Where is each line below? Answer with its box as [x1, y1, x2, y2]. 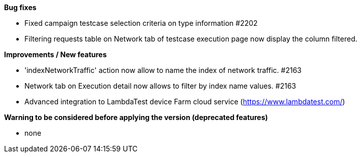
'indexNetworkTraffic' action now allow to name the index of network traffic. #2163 [24, 66, 302, 74]
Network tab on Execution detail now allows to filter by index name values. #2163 [24, 82, 296, 90]
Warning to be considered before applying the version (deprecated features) [4, 113, 268, 122]
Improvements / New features [4, 50, 107, 59]
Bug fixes [4, 3, 37, 12]
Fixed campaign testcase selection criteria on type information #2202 [24, 19, 258, 27]
